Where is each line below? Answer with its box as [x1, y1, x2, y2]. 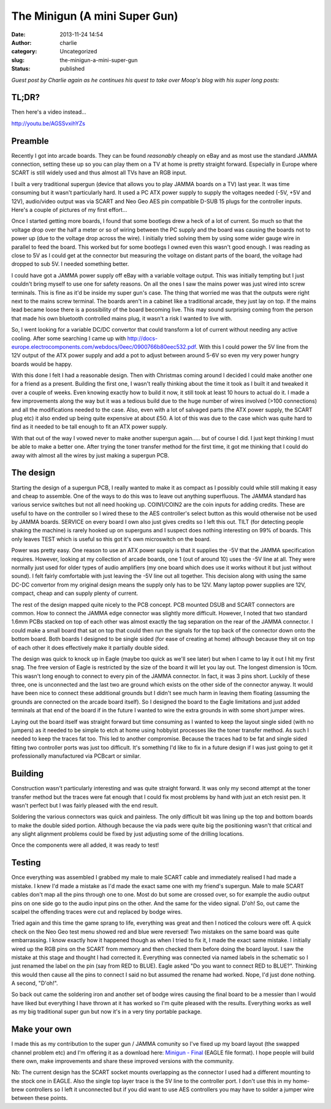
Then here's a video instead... [11, 108, 87, 116]
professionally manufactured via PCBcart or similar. [11, 752, 141, 760]
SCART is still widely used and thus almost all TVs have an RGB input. [11, 169, 187, 176]
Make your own [11, 1024, 72, 1035]
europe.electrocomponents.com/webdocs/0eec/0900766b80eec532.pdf [11, 343, 196, 350]
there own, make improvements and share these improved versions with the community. [11, 1057, 234, 1065]
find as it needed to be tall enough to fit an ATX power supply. [11, 423, 168, 430]
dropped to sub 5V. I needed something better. [11, 260, 129, 268]
